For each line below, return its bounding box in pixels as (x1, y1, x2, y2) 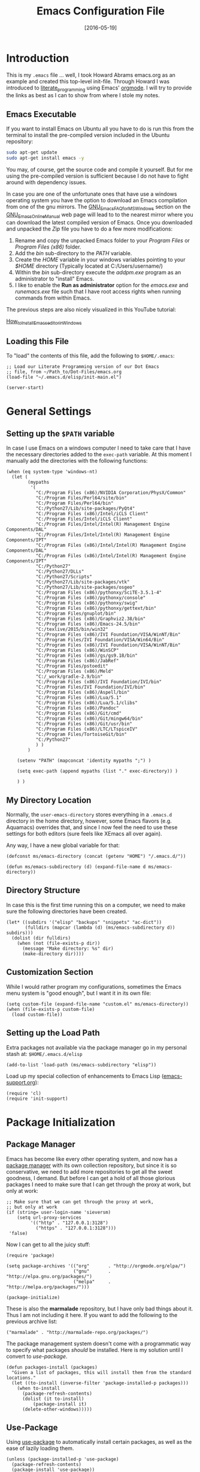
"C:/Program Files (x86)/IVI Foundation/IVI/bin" (35, 679, 162, 685)
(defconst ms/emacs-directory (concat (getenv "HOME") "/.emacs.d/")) (6, 854, 186, 860)
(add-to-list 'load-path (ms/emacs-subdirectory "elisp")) (6, 1061, 157, 1068)
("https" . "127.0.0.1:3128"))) (35, 1225, 117, 1231)
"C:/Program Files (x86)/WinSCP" (35, 647, 119, 654)
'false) (8, 1230, 28, 1236)
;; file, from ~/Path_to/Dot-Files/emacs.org (6, 369, 122, 375)
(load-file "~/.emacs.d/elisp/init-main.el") (6, 374, 122, 381)
